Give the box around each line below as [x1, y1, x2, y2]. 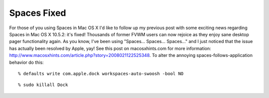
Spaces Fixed [9, 7, 67, 18]
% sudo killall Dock [18, 82, 68, 88]
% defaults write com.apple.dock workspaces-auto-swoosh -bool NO [18, 71, 184, 76]
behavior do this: [9, 59, 44, 65]
